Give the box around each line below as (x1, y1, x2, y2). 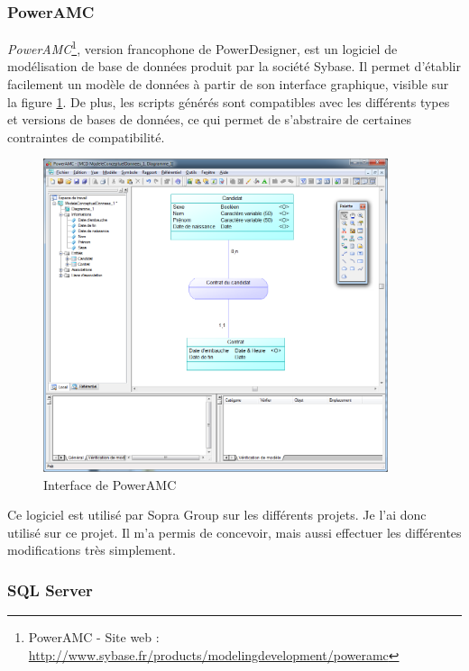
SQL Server (7, 578, 93, 601)
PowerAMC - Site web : (28, 628, 160, 647)
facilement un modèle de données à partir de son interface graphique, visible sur (7, 75, 449, 94)
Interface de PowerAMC (43, 475, 177, 494)
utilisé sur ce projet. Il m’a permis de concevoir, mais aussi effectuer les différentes (7, 522, 462, 541)
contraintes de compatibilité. (7, 127, 165, 146)
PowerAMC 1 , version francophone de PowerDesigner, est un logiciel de (7, 37, 398, 58)
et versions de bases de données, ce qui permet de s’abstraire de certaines (7, 110, 411, 129)
